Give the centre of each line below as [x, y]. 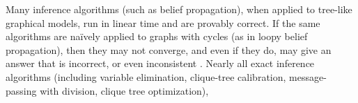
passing [21, 90]
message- [308, 76]
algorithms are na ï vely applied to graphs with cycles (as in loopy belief [157, 36]
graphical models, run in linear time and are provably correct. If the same [163, 22]
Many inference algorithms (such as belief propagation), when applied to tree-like [179, 9]
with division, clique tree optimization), [124, 90]
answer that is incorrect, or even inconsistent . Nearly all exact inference [160, 63]
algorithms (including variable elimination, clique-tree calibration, [146, 76]
